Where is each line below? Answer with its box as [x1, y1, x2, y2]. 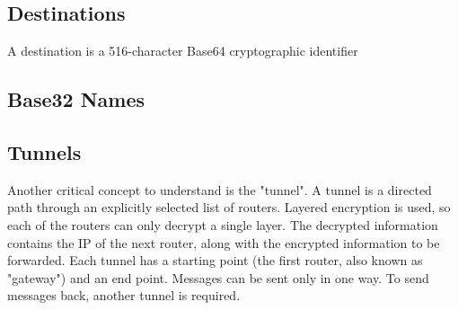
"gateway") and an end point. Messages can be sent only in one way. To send [7, 268, 429, 287]
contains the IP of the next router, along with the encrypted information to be [7, 233, 440, 252]
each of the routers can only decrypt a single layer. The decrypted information [7, 215, 438, 234]
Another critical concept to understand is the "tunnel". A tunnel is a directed [7, 180, 432, 199]
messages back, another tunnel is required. [7, 286, 241, 305]
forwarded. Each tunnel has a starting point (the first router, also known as [7, 251, 423, 270]
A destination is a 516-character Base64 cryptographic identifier [7, 41, 358, 60]
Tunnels [7, 137, 82, 165]
